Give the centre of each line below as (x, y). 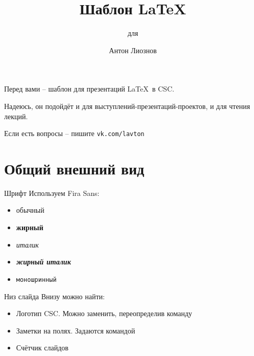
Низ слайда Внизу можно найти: (54, 296)
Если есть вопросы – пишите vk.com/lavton (74, 133)
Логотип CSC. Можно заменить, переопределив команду (104, 313)
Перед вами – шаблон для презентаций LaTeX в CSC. (89, 89)
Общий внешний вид (74, 168)
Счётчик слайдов (42, 348)
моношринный (36, 280)
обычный (30, 210)
